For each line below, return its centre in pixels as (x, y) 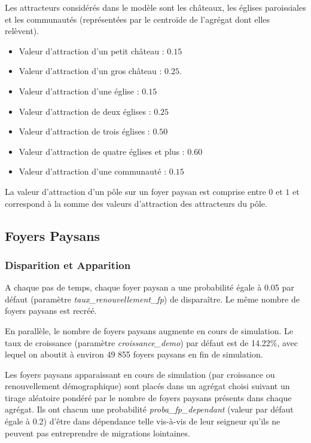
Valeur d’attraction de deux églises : (85, 111)
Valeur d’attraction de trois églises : (84, 131)
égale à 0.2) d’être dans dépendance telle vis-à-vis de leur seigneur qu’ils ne (143, 421)
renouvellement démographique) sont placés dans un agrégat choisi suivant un (147, 386)
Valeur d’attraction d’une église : (79, 91)
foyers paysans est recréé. (51, 311)
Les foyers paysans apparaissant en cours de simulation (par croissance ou (140, 374)
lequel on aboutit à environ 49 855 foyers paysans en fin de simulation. (134, 354)
